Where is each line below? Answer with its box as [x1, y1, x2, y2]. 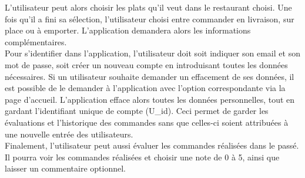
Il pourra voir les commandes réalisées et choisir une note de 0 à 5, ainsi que [5, 150, 280, 163]
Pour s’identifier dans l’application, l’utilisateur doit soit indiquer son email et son [5, 47, 300, 59]
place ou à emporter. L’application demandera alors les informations [5, 24, 251, 36]
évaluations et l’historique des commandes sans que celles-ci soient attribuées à [5, 116, 289, 128]
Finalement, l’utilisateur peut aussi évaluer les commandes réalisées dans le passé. [5, 139, 299, 152]
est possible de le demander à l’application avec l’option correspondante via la [5, 82, 286, 94]
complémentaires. [5, 35, 67, 48]
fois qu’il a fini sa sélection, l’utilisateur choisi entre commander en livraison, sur [5, 12, 294, 25]
